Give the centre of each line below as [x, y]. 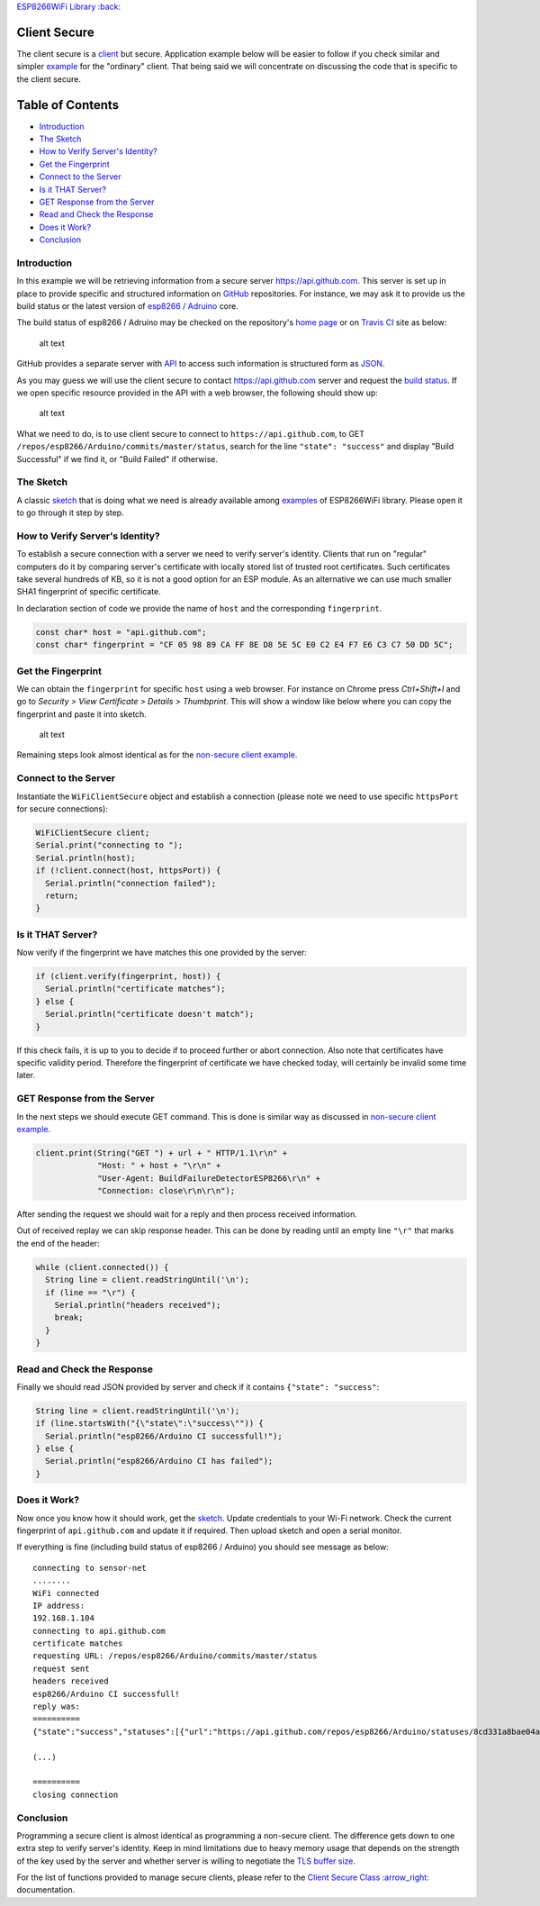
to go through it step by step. [71, 513]
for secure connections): [62, 808]
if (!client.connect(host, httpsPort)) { [128, 871]
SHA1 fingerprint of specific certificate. [89, 592]
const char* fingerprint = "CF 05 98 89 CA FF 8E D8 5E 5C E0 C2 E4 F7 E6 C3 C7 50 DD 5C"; [244, 645]
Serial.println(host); [85, 858]
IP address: [59, 1605]
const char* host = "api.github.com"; [121, 632]
